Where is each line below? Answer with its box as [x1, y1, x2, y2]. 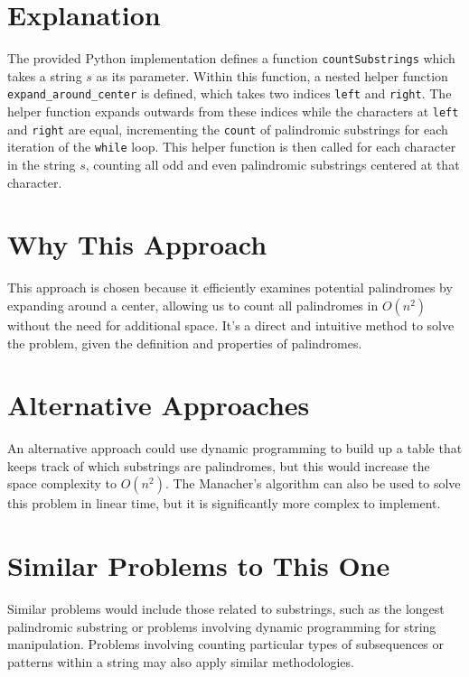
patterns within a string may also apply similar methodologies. [7, 652, 354, 671]
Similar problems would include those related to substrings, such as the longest [7, 599, 445, 618]
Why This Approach [7, 226, 267, 263]
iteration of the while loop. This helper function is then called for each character [7, 137, 456, 156]
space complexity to [7, 474, 117, 493]
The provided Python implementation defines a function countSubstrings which [7, 49, 455, 68]
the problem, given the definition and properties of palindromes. [7, 333, 362, 352]
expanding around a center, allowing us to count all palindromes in [7, 295, 379, 314]
